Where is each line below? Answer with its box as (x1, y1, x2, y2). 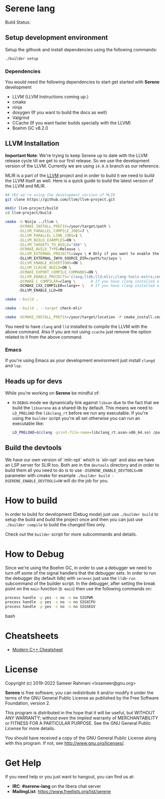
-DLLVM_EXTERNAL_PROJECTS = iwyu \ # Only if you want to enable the (18, 252, 160, 256)
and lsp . (5, 363, 22, 369)
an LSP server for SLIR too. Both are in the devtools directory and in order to (5, 462, 160, 468)
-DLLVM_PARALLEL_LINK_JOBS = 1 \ (18, 233, 82, 238)
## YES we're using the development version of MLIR (5, 192, 115, 197)
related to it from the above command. (5, 334, 82, 340)
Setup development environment (5, 33, 108, 42)
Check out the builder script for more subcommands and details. (5, 531, 137, 537)
